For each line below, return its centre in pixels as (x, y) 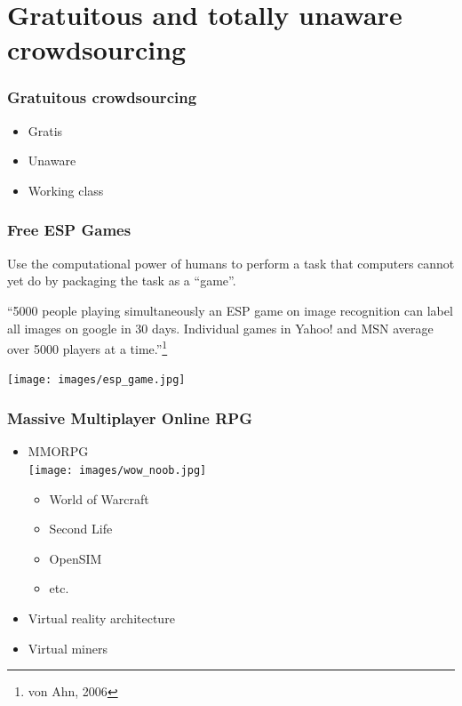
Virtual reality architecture (101, 618)
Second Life (81, 529)
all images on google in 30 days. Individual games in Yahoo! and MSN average (220, 328)
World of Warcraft (99, 498)
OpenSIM (76, 558)
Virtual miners (68, 648)
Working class (66, 190)
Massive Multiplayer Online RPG (130, 417)
